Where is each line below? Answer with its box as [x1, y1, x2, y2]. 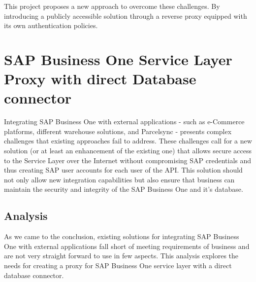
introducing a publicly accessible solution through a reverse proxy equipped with [4, 10, 247, 21]
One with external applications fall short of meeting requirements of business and [4, 241, 250, 251]
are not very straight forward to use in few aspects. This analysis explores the [4, 250, 239, 261]
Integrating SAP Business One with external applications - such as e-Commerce [4, 116, 245, 127]
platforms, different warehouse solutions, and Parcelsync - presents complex [4, 126, 232, 136]
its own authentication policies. [4, 20, 98, 31]
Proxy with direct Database [4, 69, 196, 89]
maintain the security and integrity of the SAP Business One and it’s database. [4, 184, 243, 194]
